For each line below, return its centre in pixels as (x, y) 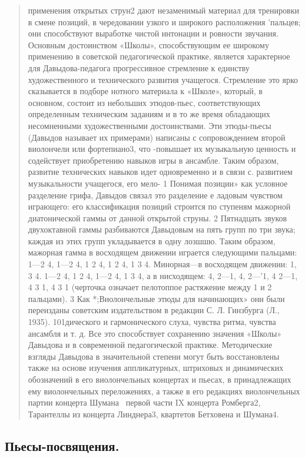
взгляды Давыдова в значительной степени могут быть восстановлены (154, 356)
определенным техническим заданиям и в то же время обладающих (149, 114)
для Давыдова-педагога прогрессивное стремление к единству (139, 67)
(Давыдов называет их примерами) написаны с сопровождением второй (157, 137)
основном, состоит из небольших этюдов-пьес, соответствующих (144, 102)
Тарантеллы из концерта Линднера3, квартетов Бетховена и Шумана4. (153, 414)
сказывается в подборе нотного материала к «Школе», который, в (145, 91)
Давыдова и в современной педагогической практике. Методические (150, 345)
